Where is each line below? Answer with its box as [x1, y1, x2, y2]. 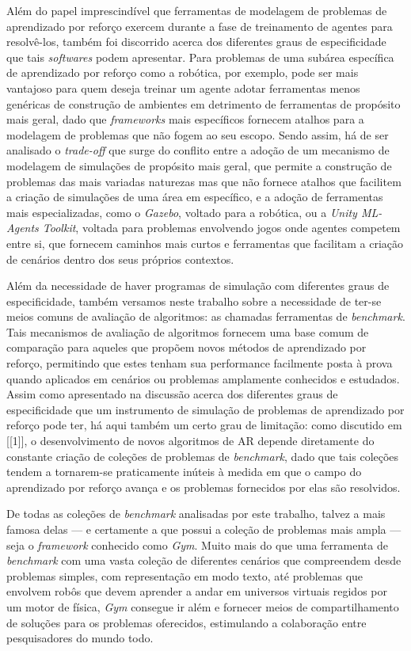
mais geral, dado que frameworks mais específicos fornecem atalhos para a [6, 111, 364, 128]
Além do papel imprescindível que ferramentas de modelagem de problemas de [6, 2, 387, 18]
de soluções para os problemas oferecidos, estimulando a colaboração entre [6, 614, 367, 630]
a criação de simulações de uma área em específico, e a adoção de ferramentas [6, 188, 383, 205]
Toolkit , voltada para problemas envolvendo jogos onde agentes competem [42, 219, 401, 236]
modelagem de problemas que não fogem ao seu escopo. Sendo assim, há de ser [6, 126, 389, 143]
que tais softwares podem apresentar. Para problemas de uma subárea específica [6, 48, 394, 65]
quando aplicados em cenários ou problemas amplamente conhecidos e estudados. [6, 370, 400, 386]
